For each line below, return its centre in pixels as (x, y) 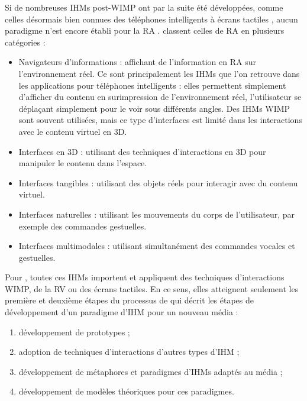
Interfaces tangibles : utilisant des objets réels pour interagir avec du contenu (158, 182)
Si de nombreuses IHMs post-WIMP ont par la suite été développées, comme (144, 7)
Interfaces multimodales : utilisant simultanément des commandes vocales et (157, 246)
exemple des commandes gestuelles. (83, 226)
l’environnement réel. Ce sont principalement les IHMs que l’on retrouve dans (159, 73)
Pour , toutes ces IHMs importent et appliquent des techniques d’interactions (145, 277)
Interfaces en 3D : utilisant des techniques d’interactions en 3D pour (142, 151)
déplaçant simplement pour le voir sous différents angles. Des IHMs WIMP (154, 108)
